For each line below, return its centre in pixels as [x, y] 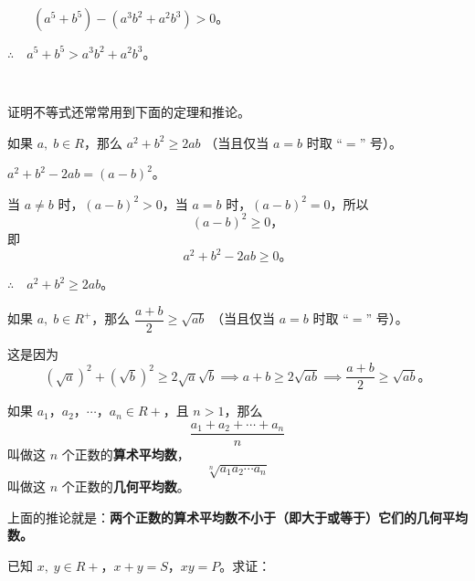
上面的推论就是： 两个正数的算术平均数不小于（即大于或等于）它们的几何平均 [237, 517]
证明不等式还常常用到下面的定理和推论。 [129, 112]
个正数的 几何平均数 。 [126, 486]
